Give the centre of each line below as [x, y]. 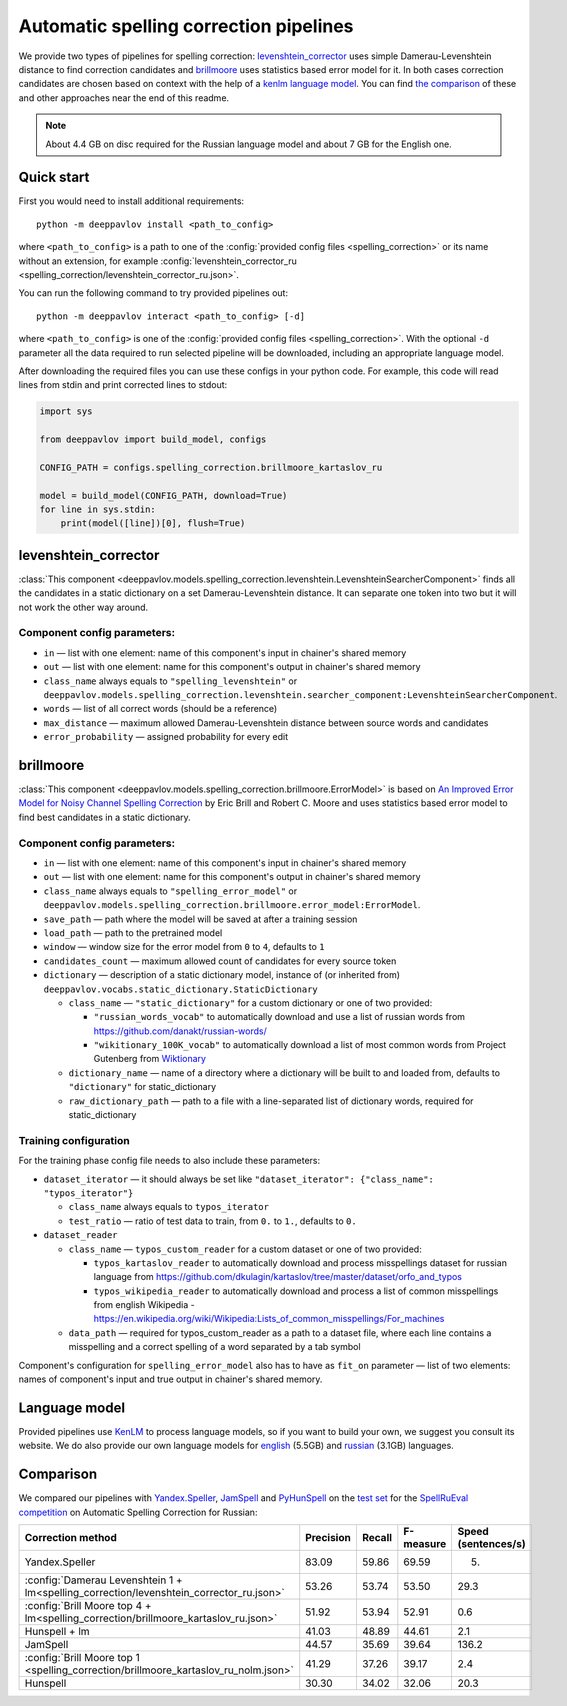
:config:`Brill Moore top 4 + [88, 1606]
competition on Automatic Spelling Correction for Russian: [138, 1512]
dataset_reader [81, 1235]
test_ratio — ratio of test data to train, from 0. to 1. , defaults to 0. [212, 1221]
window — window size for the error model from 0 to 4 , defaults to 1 [184, 947]
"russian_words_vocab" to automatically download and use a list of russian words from [279, 1017]
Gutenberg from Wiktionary [150, 1059]
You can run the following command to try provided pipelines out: [153, 293]
